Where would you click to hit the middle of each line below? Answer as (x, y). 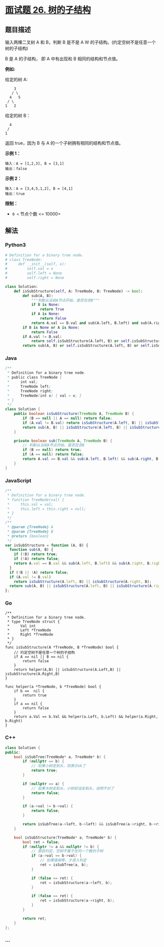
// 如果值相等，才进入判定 (63, 861)
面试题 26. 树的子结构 (48, 10)
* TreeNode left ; (29, 387)
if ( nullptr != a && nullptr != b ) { (61, 847)
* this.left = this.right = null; (47, 509)
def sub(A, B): (38, 296)
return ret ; (35, 918)
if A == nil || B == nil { (41, 657)
